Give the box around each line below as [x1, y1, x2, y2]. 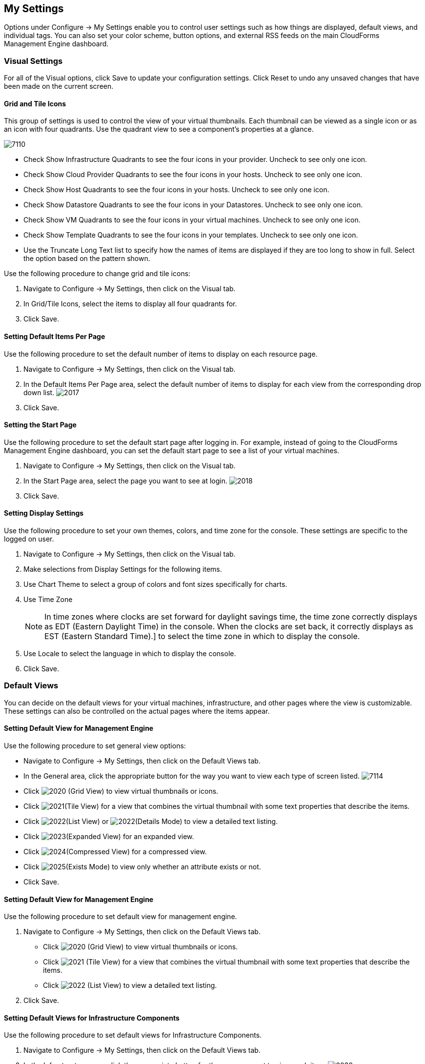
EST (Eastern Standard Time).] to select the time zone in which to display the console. [44, 631, 360, 642]
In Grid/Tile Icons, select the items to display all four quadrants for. [23, 300, 237, 308]
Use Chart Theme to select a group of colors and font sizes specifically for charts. [23, 580, 287, 589]
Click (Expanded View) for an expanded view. [23, 832, 194, 841]
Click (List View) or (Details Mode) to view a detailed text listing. [23, 817, 278, 826]
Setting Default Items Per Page [4, 332, 105, 341]
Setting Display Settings [4, 509, 84, 518]
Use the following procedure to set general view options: [4, 742, 186, 750]
